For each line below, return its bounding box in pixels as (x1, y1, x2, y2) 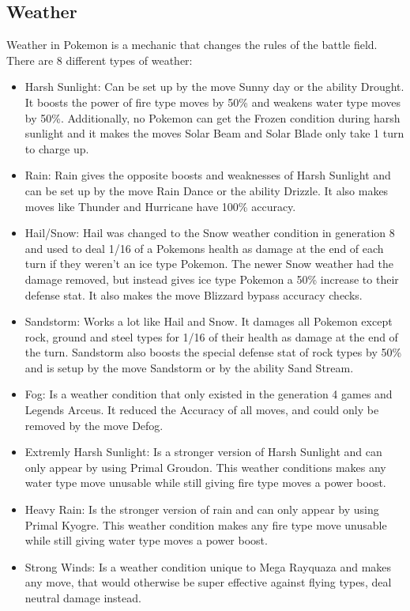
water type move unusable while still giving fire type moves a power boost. (24, 474, 386, 491)
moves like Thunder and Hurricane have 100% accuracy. (24, 198, 296, 214)
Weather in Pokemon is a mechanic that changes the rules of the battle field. (6, 36, 378, 53)
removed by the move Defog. (24, 417, 164, 433)
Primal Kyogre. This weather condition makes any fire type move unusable (24, 516, 387, 533)
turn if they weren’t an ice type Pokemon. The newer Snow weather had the (24, 255, 394, 272)
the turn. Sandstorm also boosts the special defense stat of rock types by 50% (24, 344, 402, 360)
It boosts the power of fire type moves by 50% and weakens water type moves (24, 93, 401, 110)
